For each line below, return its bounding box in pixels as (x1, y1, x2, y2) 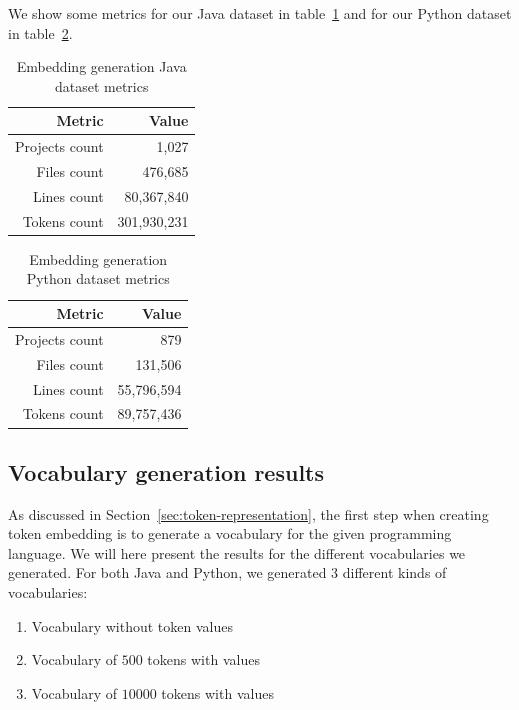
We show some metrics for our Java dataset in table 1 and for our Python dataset (8, 3, 512, 23)
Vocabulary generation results (8, 456, 325, 487)
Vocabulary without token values (31, 615, 233, 636)
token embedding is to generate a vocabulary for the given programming (8, 523, 452, 544)
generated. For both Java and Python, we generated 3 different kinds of (8, 562, 447, 583)
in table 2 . (8, 22, 73, 43)
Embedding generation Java (16, 56, 187, 77)
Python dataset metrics (26, 268, 170, 289)
